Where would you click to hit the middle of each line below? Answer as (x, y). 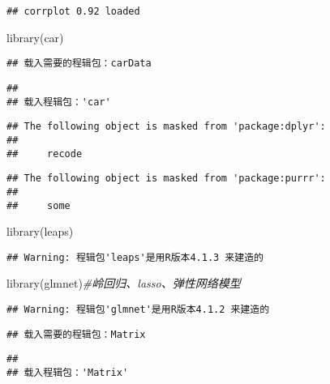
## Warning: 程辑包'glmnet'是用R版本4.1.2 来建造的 (138, 309)
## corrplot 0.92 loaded (73, 11)
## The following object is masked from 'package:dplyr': (166, 127)
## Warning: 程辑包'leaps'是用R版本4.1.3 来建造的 (135, 257)
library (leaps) (40, 231)
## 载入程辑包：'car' (59, 102)
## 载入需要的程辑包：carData (79, 64)
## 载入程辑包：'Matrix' (68, 372)
